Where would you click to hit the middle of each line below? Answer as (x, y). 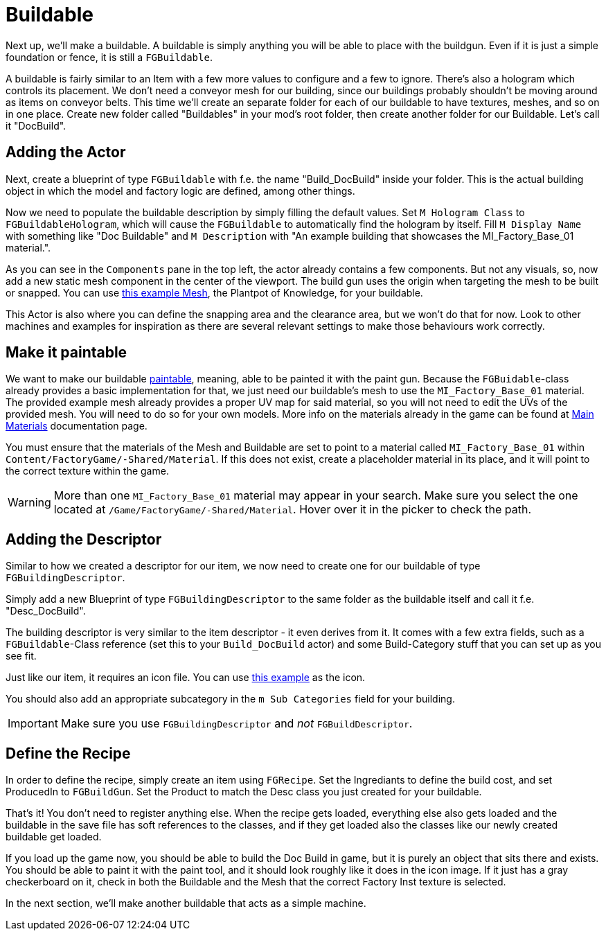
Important (33, 724)
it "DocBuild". (36, 125)
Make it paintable (66, 353)
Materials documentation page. (77, 426)
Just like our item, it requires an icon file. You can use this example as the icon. (186, 678)
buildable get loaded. (54, 837)
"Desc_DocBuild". (46, 611)
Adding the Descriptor (84, 539)
